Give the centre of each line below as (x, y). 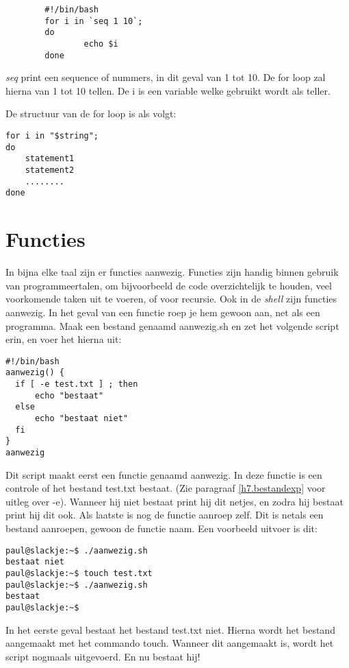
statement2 (50, 170)
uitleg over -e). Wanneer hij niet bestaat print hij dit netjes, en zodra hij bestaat (174, 501)
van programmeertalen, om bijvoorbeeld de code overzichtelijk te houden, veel (169, 285)
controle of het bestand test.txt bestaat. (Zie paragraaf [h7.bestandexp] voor (166, 488)
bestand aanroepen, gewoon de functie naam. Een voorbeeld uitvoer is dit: (161, 528)
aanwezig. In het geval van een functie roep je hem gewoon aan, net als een (163, 312)
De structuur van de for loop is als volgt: (91, 114)
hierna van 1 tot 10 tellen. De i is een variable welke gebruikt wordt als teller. (168, 90)
